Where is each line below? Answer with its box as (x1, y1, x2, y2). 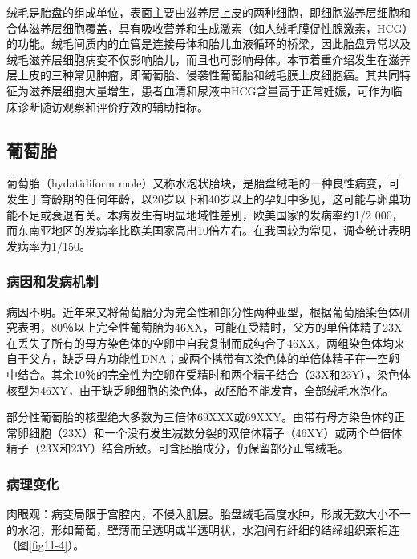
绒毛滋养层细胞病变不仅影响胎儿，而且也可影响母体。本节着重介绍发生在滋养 (6, 50, 411, 67)
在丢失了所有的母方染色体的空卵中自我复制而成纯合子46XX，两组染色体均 (6, 334, 394, 351)
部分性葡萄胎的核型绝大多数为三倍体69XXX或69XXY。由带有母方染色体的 (6, 408, 394, 425)
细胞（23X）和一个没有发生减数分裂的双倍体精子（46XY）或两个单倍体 (28, 424, 403, 440)
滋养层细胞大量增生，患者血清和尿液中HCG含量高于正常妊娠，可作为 (28, 82, 391, 99)
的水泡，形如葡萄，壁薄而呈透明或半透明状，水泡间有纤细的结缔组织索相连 (6, 521, 399, 537)
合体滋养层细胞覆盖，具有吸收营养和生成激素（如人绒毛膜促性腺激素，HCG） (6, 19, 408, 36)
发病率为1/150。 (6, 237, 91, 254)
